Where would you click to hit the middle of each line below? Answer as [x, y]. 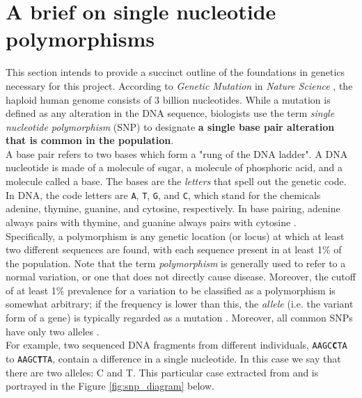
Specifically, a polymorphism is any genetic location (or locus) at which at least [175, 236]
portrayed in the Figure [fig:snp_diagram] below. [110, 386]
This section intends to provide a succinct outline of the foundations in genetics [175, 72]
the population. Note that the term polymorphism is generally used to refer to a [176, 263]
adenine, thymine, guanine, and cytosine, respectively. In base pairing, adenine [173, 208]
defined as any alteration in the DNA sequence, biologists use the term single [170, 113]
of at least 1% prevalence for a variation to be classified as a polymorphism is [171, 290]
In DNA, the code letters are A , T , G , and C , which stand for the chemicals [163, 194]
